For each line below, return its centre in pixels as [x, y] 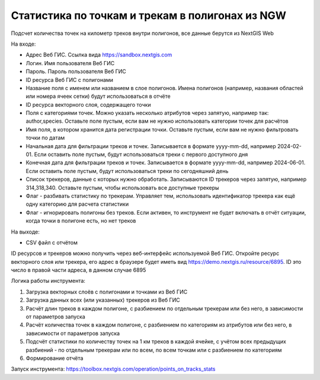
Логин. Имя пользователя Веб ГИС [70, 63]
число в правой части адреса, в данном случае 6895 [79, 270]
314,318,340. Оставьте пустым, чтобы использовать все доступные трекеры [122, 187]
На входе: [23, 44]
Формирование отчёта [55, 358]
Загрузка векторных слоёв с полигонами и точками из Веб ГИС [107, 292]
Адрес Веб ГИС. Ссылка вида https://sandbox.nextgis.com [99, 55]
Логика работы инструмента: [48, 281]
